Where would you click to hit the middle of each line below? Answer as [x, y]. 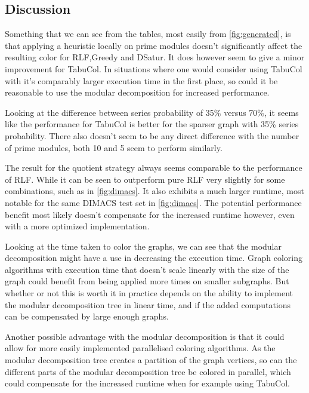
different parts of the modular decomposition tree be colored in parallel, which [148, 371]
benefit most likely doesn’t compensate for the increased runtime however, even [150, 214]
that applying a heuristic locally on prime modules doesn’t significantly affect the [154, 45]
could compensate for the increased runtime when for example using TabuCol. [147, 383]
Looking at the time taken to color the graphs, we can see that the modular [143, 246]
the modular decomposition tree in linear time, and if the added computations [148, 304]
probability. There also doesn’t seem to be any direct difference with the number [152, 135]
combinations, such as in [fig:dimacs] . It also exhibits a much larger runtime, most [154, 191]
